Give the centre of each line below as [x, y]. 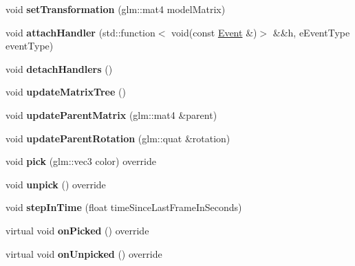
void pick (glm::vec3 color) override [81, 161]
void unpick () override [56, 184]
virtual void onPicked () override [77, 230]
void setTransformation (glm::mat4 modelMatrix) [116, 9]
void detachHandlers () [59, 68]
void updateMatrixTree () [66, 92]
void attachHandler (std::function [80, 32]
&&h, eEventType [311, 32]
